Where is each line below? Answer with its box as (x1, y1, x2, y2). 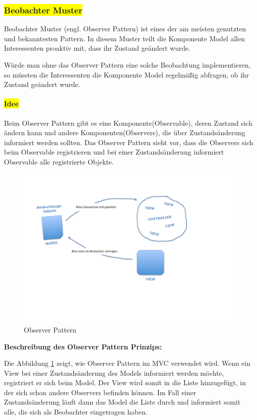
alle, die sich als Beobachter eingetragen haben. (4, 407, 148, 417)
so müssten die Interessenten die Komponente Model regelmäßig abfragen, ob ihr (4, 69, 249, 80)
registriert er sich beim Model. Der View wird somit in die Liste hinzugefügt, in (4, 377, 246, 388)
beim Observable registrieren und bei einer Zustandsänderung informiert (4, 147, 224, 157)
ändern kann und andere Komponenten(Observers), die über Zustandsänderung (4, 127, 246, 138)
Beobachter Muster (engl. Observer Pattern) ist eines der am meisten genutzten (4, 23, 246, 34)
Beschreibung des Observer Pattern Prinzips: (4, 341, 162, 351)
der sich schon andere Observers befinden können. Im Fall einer (4, 387, 196, 397)
